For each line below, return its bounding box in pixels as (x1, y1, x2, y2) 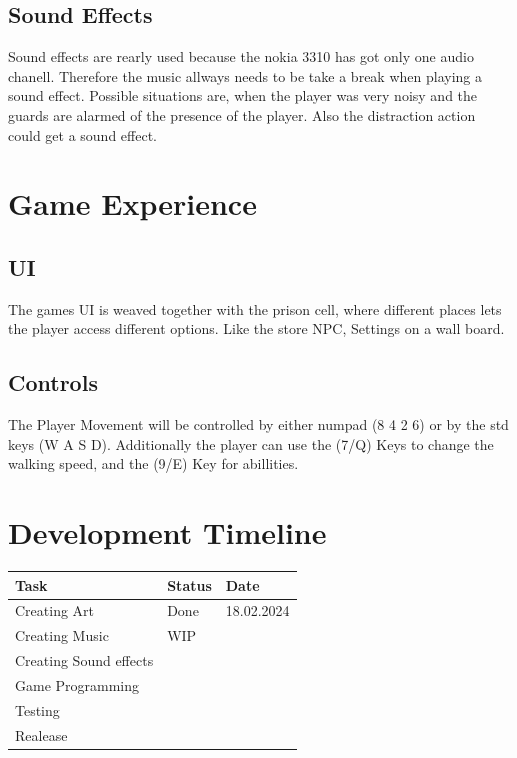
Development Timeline (8, 512, 327, 553)
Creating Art (15, 600, 95, 621)
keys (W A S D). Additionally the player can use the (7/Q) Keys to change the (8, 433, 494, 454)
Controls (8, 367, 98, 398)
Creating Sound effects (15, 650, 154, 671)
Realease (15, 724, 68, 745)
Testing (15, 699, 60, 720)
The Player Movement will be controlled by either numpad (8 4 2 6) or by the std (8, 414, 509, 435)
